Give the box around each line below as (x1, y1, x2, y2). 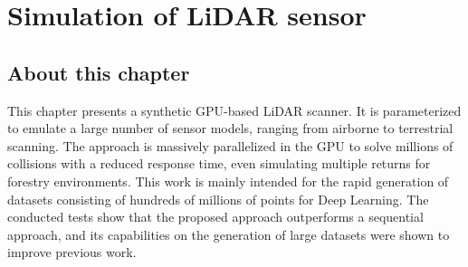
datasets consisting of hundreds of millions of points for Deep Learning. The (7, 189, 429, 208)
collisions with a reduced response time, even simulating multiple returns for (7, 154, 431, 173)
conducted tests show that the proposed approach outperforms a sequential (7, 207, 424, 226)
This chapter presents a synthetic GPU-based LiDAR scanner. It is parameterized (7, 100, 462, 119)
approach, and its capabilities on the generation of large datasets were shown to (7, 224, 450, 243)
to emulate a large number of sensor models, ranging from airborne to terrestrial (7, 119, 454, 138)
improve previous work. (7, 243, 137, 262)
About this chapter (7, 58, 190, 86)
